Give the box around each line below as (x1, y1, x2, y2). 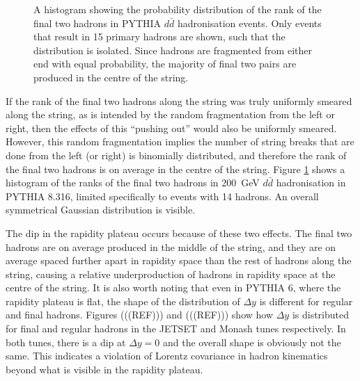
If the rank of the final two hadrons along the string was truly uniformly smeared (6, 93, 352, 108)
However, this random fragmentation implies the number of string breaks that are (6, 134, 354, 149)
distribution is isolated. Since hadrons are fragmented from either (33, 42, 312, 57)
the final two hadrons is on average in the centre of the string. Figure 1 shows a (6, 161, 345, 176)
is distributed (292, 307, 349, 322)
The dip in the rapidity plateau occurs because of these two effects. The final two (6, 225, 352, 240)
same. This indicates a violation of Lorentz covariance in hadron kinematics (6, 348, 328, 363)
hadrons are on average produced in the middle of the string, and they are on (6, 239, 336, 254)
